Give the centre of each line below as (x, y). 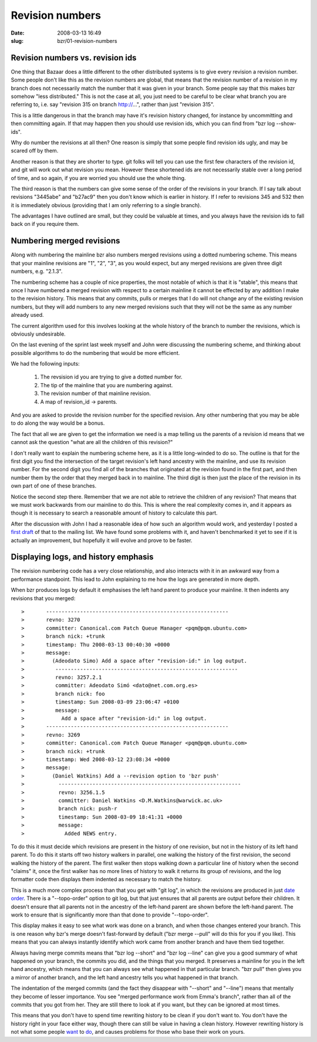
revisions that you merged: (43, 598)
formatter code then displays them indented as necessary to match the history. (106, 879)
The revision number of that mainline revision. (96, 394)
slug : (17, 40)
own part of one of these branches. (54, 486)
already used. (27, 315)
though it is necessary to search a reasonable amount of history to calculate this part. (114, 513)
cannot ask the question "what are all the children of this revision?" (92, 442)
